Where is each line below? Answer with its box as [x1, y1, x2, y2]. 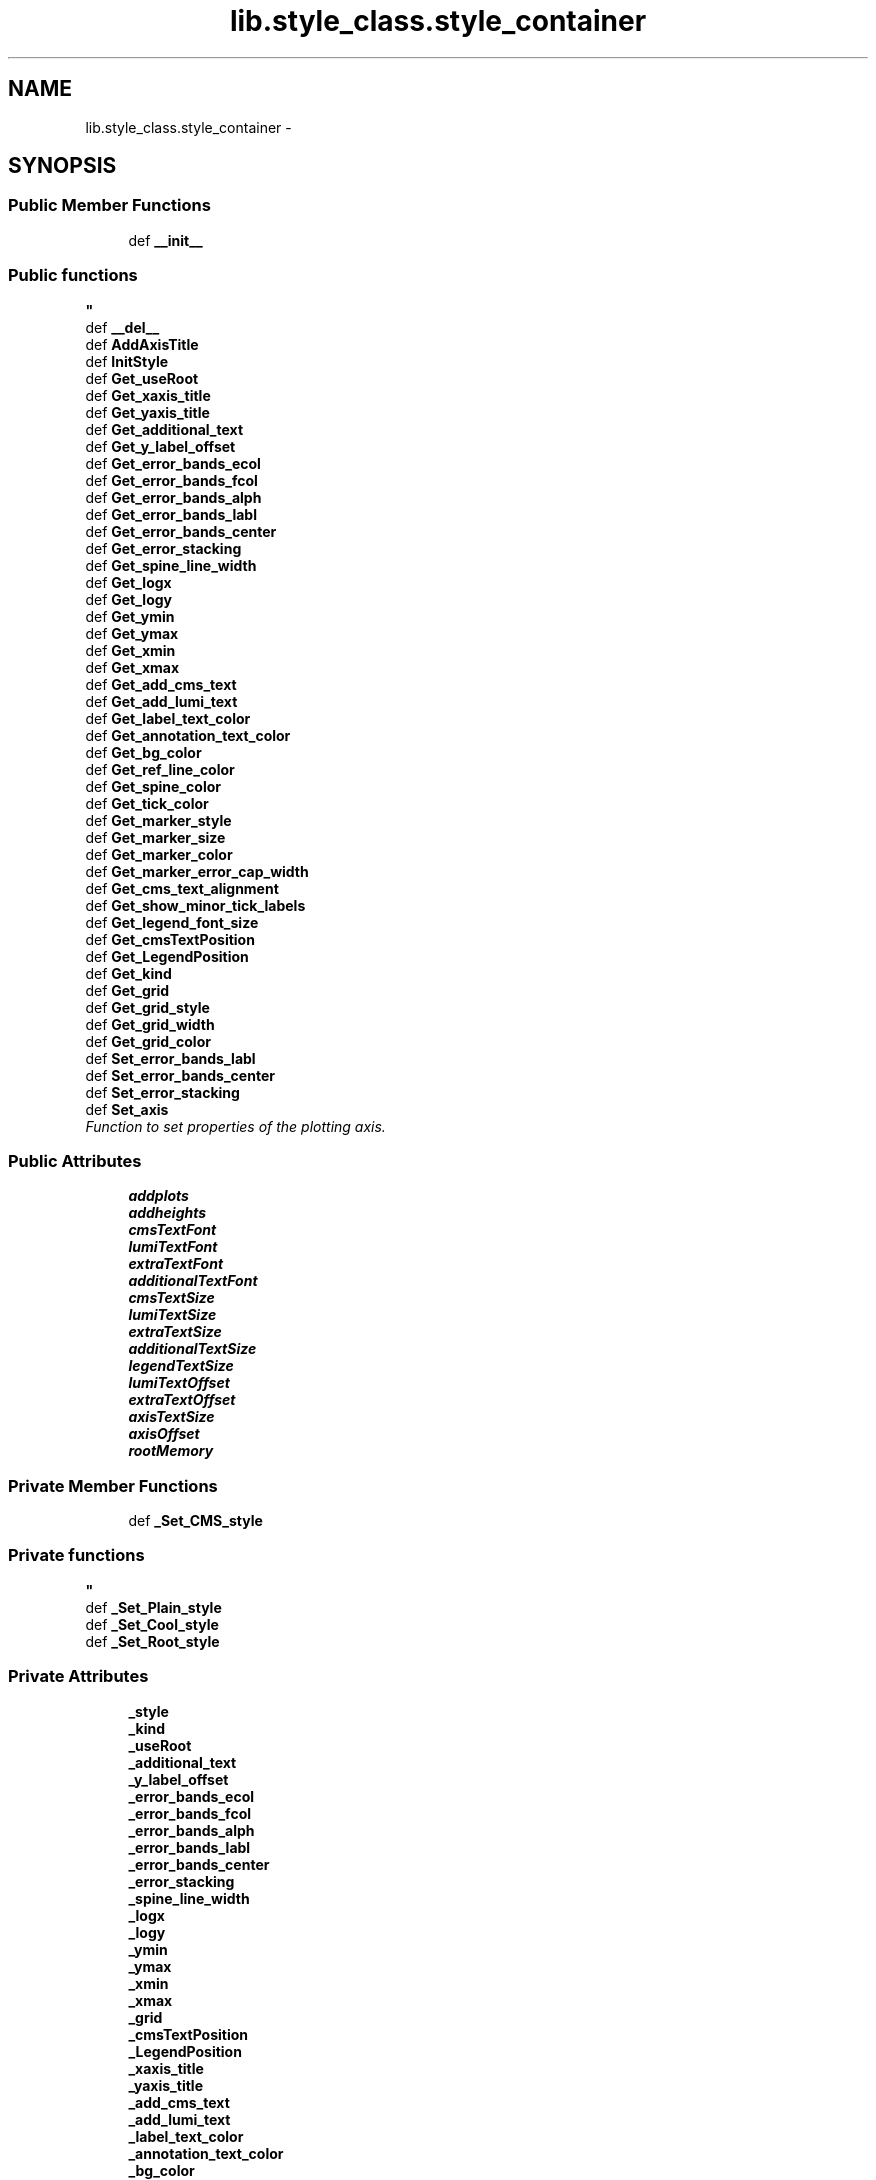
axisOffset [128, 1425, 200, 1443]
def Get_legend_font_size [85, 913, 259, 931]
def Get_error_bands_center [85, 522, 277, 540]
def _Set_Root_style [85, 1632, 220, 1650]
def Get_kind [85, 964, 172, 982]
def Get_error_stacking [85, 539, 242, 557]
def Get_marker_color [85, 845, 233, 863]
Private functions [8, 1545, 145, 1566]
